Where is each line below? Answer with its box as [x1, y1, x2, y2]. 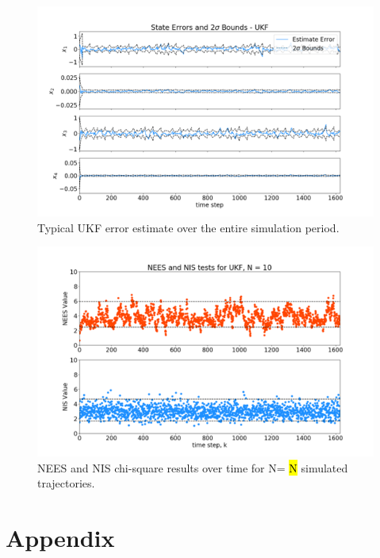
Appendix [6, 522, 115, 554]
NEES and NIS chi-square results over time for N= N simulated [37, 459, 348, 476]
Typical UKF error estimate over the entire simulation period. [37, 219, 340, 235]
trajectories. [37, 475, 95, 491]
